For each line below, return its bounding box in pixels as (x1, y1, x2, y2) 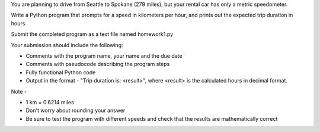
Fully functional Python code (25, 68, 96, 76)
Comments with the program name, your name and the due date (25, 52, 183, 59)
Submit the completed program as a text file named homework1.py (11, 31, 174, 38)
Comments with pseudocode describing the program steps (25, 61, 170, 68)
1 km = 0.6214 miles (25, 98, 74, 105)
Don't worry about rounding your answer (25, 107, 126, 114)
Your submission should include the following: (11, 41, 124, 48)
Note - (11, 88, 27, 95)
